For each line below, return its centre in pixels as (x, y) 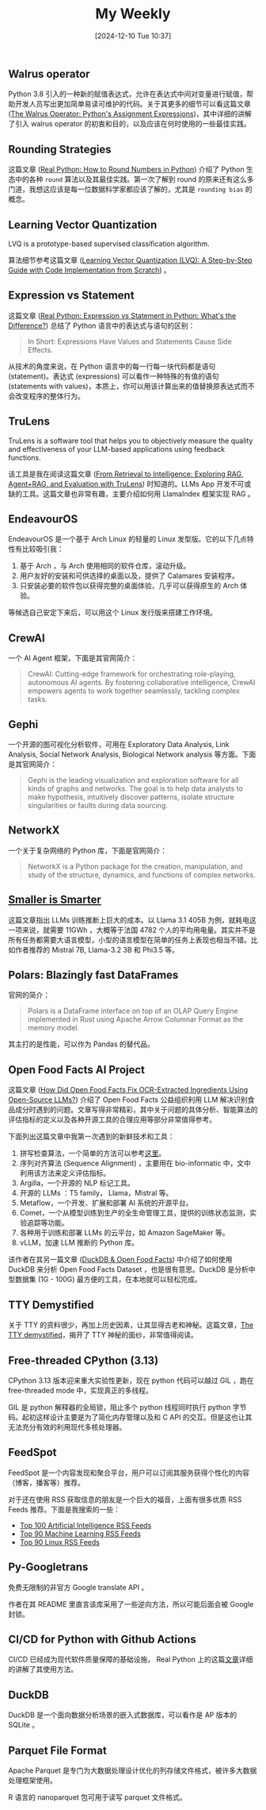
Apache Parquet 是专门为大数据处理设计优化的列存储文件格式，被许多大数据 (133, 1770)
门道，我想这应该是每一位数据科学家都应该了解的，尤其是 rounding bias (126, 189)
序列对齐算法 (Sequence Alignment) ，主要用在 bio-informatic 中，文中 (135, 1163)
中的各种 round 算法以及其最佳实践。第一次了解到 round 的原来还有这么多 (135, 179)
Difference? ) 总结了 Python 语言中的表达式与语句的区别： (102, 325)
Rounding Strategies (60, 149)
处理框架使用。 (32, 1780)
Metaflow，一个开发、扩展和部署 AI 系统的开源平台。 (106, 1203)
